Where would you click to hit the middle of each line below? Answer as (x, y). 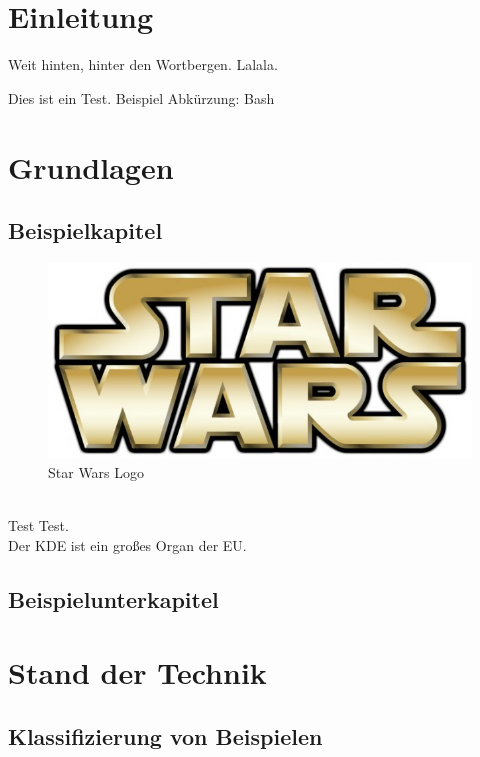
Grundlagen (91, 166)
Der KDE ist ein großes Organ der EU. (127, 544)
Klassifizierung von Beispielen (165, 735)
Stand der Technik (137, 672)
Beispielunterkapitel (113, 598)
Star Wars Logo (96, 471)
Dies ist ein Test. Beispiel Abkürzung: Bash (141, 97)
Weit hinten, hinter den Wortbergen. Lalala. (143, 64)
